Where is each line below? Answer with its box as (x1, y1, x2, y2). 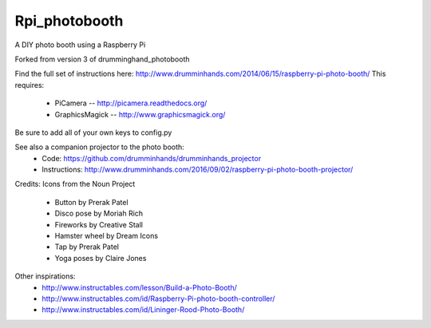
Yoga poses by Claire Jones (54, 253, 147, 263)
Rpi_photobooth (14, 12, 124, 30)
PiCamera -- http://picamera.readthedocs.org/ (54, 98, 208, 108)
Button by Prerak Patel (54, 197, 129, 207)
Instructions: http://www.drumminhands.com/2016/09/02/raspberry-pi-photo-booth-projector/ (42, 164, 354, 175)
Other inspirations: (14, 271, 76, 281)
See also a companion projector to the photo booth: (14, 142, 185, 152)
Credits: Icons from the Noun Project (14, 180, 136, 189)
